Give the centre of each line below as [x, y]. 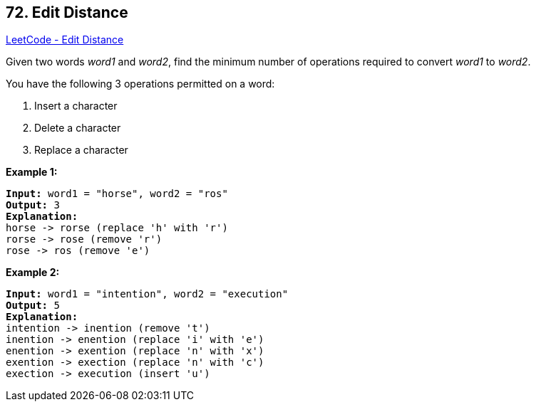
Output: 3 [33, 205]
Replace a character [81, 150]
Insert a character [76, 106]
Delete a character [78, 128]
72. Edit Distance [67, 12]
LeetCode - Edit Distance [65, 40]
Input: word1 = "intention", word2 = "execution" [147, 294]
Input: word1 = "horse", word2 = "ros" [117, 194]
